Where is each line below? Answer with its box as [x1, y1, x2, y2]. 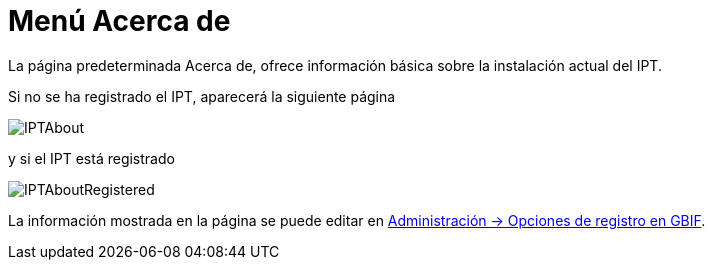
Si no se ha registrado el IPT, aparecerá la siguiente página [8, 87, 396, 105]
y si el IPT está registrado [8, 149, 175, 167]
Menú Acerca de [8, 4, 231, 38]
